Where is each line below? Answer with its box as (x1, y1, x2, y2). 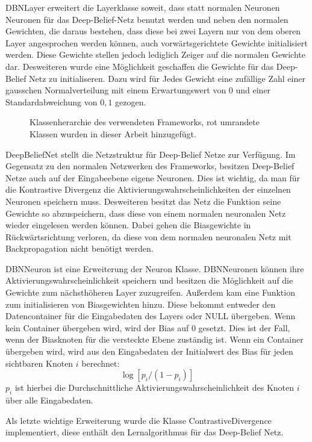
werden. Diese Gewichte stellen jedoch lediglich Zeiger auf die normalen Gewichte (5, 48, 305, 61)
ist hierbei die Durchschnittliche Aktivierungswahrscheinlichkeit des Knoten (14, 381, 295, 394)
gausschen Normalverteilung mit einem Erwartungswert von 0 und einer (5, 84, 271, 96)
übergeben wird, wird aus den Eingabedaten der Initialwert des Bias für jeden (5, 345, 293, 358)
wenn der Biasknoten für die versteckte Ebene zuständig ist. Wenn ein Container (5, 333, 304, 346)
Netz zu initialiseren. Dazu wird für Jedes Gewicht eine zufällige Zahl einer (29, 72, 305, 84)
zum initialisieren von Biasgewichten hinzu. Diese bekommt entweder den (5, 297, 276, 310)
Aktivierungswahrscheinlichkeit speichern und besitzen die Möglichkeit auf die (5, 274, 293, 287)
